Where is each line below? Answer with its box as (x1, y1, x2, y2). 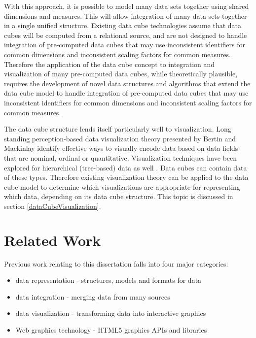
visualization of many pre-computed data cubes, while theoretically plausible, (4, 68, 238, 79)
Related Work (4, 230, 101, 250)
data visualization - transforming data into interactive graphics (15, 308, 206, 318)
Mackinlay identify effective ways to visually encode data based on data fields (4, 143, 238, 153)
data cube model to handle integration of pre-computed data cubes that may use (4, 88, 249, 98)
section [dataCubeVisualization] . (4, 201, 101, 211)
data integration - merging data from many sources (15, 291, 170, 302)
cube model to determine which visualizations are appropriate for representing (4, 181, 240, 192)
